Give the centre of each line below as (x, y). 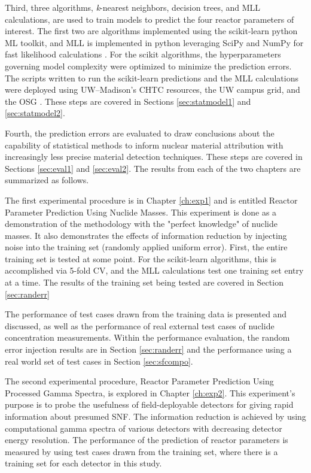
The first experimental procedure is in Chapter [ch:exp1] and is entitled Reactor (151, 200)
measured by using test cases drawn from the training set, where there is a (141, 451)
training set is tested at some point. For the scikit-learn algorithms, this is (141, 258)
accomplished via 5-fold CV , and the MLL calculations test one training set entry (154, 270)
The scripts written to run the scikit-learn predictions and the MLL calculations (152, 78)
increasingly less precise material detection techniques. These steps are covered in (154, 157)
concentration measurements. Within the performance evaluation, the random (147, 337)
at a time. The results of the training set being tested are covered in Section (144, 282)
